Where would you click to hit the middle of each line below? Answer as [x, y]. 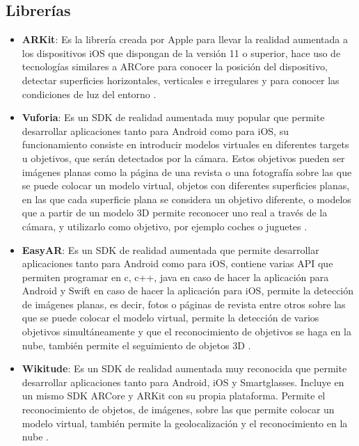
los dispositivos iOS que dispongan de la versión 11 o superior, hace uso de [181, 53]
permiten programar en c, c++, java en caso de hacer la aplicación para [175, 277]
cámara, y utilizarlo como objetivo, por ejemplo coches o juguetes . [165, 226]
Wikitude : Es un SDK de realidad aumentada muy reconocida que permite [184, 368]
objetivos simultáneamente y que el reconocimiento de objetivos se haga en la [186, 332]
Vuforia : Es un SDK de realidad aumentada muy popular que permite [173, 117]
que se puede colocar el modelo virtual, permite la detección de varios [170, 318]
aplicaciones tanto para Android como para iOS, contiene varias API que [177, 263]
